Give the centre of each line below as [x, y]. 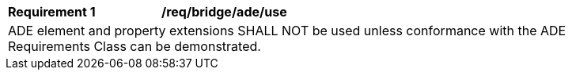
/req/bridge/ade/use [224, 12]
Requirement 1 [52, 12]
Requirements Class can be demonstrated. [134, 46]
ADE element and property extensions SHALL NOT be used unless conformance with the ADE [287, 31]
